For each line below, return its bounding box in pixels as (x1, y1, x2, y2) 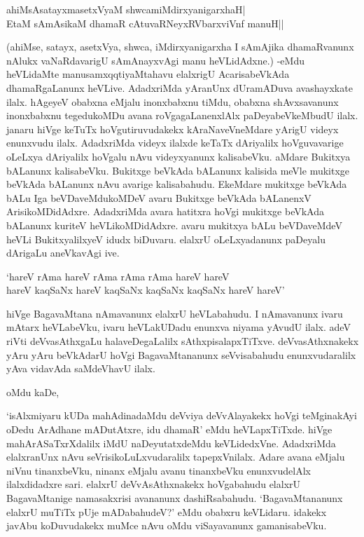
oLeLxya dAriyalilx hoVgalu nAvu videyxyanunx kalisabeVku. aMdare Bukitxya (6, 149, 351, 163)
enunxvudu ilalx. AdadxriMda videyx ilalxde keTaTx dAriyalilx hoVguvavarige (6, 135, 344, 150)
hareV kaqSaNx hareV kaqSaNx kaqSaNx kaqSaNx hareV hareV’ (6, 283, 285, 297)
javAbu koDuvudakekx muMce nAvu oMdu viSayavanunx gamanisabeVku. (6, 518, 327, 533)
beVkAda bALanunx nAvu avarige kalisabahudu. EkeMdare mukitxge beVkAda (6, 177, 347, 191)
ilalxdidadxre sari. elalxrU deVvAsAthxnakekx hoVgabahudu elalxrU (6, 477, 301, 491)
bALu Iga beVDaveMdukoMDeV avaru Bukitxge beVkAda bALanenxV (6, 190, 311, 205)
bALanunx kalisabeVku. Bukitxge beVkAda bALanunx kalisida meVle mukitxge (6, 163, 350, 177)
